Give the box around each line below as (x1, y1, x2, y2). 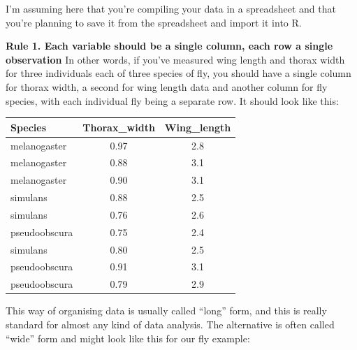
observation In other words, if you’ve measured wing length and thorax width (6, 52, 345, 66)
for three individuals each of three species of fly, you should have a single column (6, 66, 351, 80)
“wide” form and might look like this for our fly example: (6, 330, 250, 345)
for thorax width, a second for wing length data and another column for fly (6, 79, 328, 94)
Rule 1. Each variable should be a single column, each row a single (6, 38, 333, 53)
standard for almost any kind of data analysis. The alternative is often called (6, 316, 335, 331)
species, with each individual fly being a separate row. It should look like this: (6, 93, 339, 108)
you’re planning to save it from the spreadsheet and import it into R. (6, 15, 302, 29)
